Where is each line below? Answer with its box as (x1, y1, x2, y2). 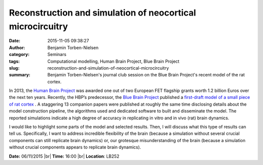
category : (9, 52, 30, 57)
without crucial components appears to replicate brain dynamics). (9, 144, 141, 150)
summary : (9, 72, 31, 78)
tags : (9, 58, 20, 64)
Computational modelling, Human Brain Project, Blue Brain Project (47, 58, 180, 64)
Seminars (47, 52, 67, 57)
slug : (9, 65, 19, 71)
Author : (9, 44, 25, 51)
